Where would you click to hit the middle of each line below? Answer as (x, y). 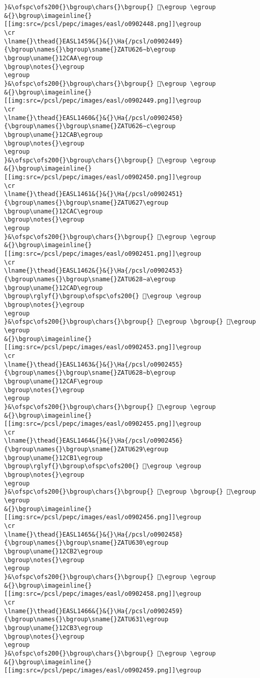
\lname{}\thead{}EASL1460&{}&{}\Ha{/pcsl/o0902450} (94, 118)
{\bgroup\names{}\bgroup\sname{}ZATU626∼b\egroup (90, 50)
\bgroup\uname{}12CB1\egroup (54, 458)
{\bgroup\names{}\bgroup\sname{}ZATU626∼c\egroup (90, 126)
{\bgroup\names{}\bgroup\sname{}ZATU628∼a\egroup (90, 279)
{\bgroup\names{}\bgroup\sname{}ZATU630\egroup (86, 543)
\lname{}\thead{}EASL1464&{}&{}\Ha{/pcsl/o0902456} (94, 441)
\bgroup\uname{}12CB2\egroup (54, 551)
